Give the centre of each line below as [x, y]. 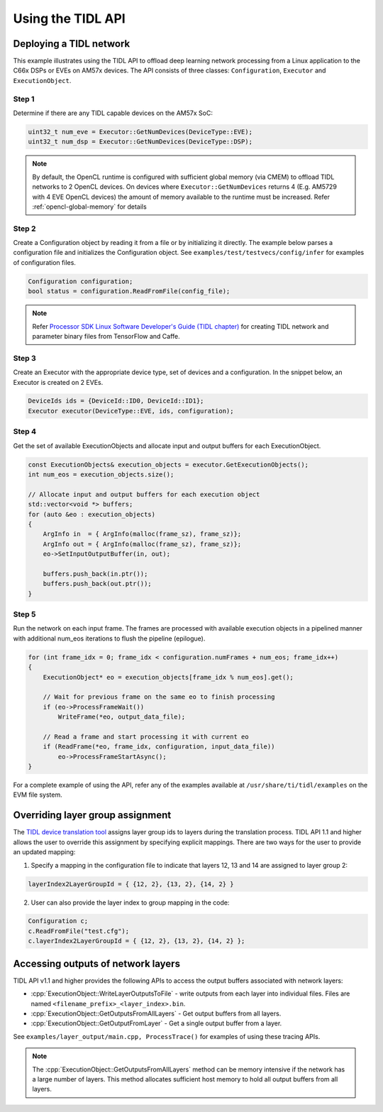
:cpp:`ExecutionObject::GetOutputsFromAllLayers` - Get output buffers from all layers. [156, 1013]
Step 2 [24, 229]
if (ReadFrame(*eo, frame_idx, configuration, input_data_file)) [159, 747]
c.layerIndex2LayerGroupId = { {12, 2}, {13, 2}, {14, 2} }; [137, 941]
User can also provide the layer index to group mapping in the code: [130, 903]
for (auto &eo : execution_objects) [92, 514]
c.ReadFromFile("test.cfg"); [79, 931]
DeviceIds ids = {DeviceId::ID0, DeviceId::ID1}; [116, 401]
